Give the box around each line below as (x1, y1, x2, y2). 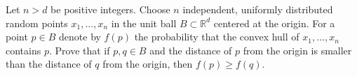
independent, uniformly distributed (182, 2, 333, 16)
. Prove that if (48, 43, 110, 57)
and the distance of (149, 43, 232, 57)
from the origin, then (102, 56, 193, 71)
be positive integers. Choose (50, 2, 170, 16)
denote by (59, 29, 101, 44)
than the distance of (6, 56, 92, 71)
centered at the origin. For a (213, 15, 335, 30)
